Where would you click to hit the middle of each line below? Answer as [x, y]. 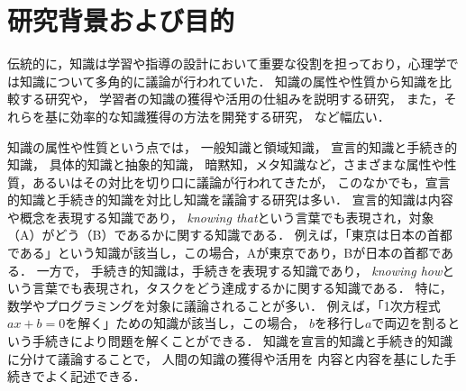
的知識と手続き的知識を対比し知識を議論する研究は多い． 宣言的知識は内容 [230, 200]
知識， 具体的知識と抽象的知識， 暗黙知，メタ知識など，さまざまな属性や [226, 164]
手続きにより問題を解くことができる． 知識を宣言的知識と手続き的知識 [242, 341]
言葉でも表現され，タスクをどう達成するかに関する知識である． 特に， [242, 288]
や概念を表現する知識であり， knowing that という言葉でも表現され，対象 [221, 217]
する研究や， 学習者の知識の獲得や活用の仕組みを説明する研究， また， [232, 99]
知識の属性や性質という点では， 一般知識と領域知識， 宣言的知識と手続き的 [233, 146]
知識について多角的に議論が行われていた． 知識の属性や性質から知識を [229, 81]
